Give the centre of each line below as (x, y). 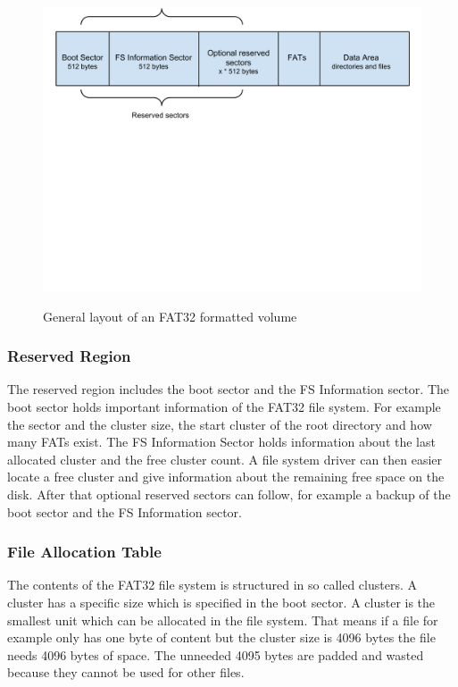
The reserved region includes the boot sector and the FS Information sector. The (228, 389)
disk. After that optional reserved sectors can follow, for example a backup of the (229, 494)
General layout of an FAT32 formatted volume (170, 316)
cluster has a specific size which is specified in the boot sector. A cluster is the (221, 602)
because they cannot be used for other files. (126, 672)
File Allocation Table (84, 552)
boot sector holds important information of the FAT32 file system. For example (224, 406)
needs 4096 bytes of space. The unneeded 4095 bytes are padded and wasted (216, 654)
